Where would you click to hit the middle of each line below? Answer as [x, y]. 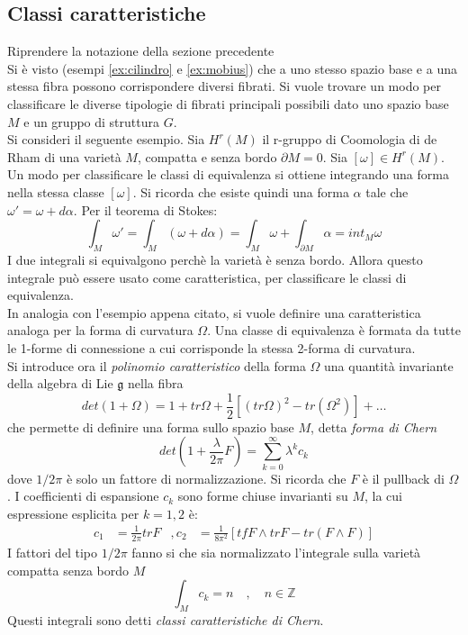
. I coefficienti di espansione [83, 496]
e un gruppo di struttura [91, 121]
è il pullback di [403, 478]
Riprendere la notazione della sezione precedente [141, 51]
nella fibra [156, 383]
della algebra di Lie [60, 383]
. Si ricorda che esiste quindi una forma [241, 191]
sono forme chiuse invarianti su [263, 496]
